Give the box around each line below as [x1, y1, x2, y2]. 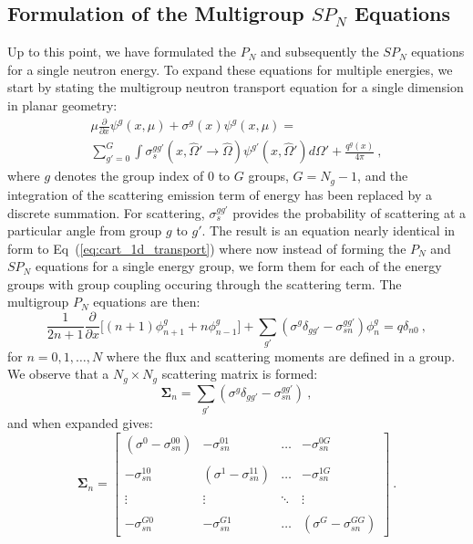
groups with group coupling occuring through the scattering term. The [7, 274, 402, 293]
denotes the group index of [54, 166, 204, 185]
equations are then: [93, 292, 201, 311]
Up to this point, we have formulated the [7, 42, 236, 61]
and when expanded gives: [7, 413, 153, 433]
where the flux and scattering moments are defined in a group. [106, 346, 456, 365]
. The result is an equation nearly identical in [201, 221, 456, 240]
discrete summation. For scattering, [7, 203, 205, 222]
